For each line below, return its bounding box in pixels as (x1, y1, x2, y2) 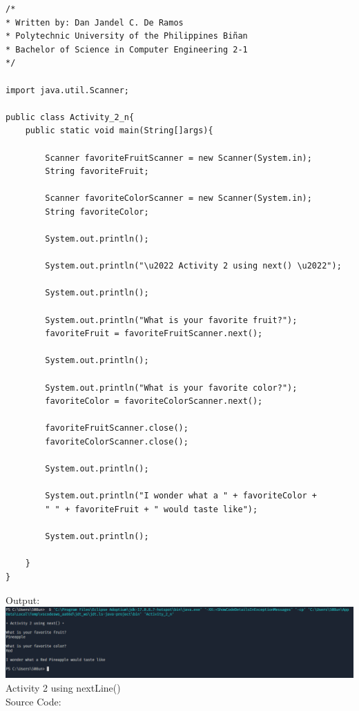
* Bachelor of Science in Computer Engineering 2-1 (6, 44, 248, 55)
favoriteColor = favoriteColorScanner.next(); (45, 396, 263, 407)
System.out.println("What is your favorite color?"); (45, 382, 298, 393)
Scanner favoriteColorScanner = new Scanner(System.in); (45, 193, 312, 204)
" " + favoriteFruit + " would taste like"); (45, 504, 258, 514)
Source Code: (6, 694, 61, 708)
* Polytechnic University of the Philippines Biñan (6, 31, 248, 41)
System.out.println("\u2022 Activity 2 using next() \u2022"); (45, 261, 342, 271)
